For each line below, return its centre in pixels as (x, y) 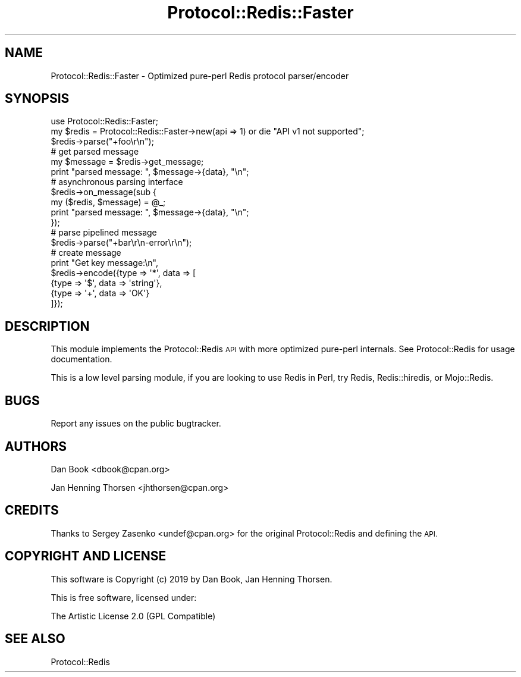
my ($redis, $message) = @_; (108, 202)
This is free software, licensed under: (124, 597)
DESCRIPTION (47, 326)
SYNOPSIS (37, 99)
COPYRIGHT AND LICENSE (86, 556)
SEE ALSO (35, 639)
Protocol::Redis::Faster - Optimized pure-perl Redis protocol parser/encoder (200, 76)
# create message (86, 253)
